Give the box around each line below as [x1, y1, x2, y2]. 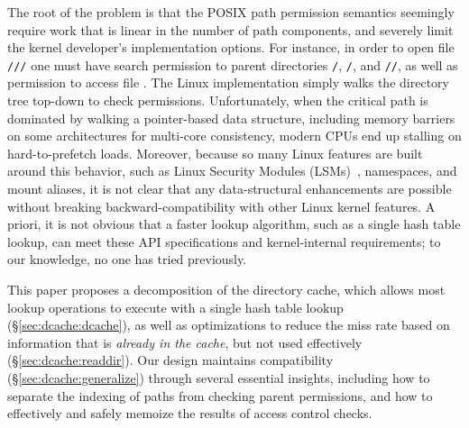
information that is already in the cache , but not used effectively [7, 332, 363, 351]
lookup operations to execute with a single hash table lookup [7, 297, 344, 316]
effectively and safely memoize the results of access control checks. [7, 404, 372, 423]
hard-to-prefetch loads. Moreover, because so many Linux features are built [7, 143, 423, 162]
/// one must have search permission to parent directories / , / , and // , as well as [7, 55, 458, 74]
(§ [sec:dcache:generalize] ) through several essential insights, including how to [7, 368, 430, 387]
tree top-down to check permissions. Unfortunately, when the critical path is [7, 91, 428, 110]
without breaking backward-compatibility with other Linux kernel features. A [7, 196, 436, 215]
